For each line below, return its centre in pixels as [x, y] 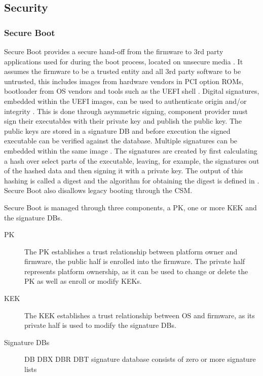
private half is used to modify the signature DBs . [100, 325]
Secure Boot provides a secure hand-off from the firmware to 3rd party [114, 51]
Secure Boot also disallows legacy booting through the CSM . [98, 190]
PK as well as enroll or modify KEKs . [83, 281]
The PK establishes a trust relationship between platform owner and [131, 251]
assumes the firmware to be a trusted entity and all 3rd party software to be [123, 71]
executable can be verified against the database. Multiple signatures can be [121, 141]
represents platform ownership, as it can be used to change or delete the [136, 271]
